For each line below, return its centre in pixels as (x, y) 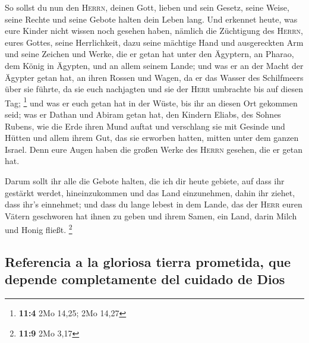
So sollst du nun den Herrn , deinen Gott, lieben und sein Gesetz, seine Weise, (147, 7)
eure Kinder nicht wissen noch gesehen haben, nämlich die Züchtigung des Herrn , (154, 31)
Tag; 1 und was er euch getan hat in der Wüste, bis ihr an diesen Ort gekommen (151, 102)
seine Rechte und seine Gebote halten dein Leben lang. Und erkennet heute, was (151, 19)
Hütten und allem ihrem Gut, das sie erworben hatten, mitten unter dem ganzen (152, 138)
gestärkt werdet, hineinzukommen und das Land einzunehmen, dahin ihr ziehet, (150, 192)
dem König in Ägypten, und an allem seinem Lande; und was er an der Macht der (154, 65)
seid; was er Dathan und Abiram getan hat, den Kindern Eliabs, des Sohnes (143, 114)
